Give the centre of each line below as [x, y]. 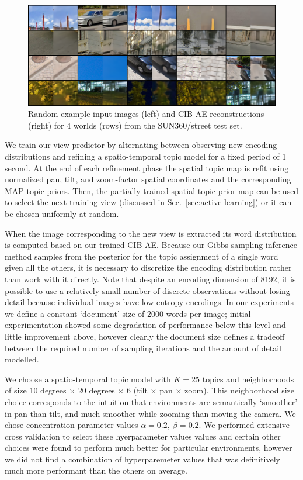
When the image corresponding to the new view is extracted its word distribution [151, 233]
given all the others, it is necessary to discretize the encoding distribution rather [148, 267]
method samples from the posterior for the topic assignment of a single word [142, 256]
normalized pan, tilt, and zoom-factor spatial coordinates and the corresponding [148, 179]
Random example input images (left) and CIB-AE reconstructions [146, 114]
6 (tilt [137, 390]
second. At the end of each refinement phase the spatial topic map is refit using [147, 168]
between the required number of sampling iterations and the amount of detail [143, 348]
